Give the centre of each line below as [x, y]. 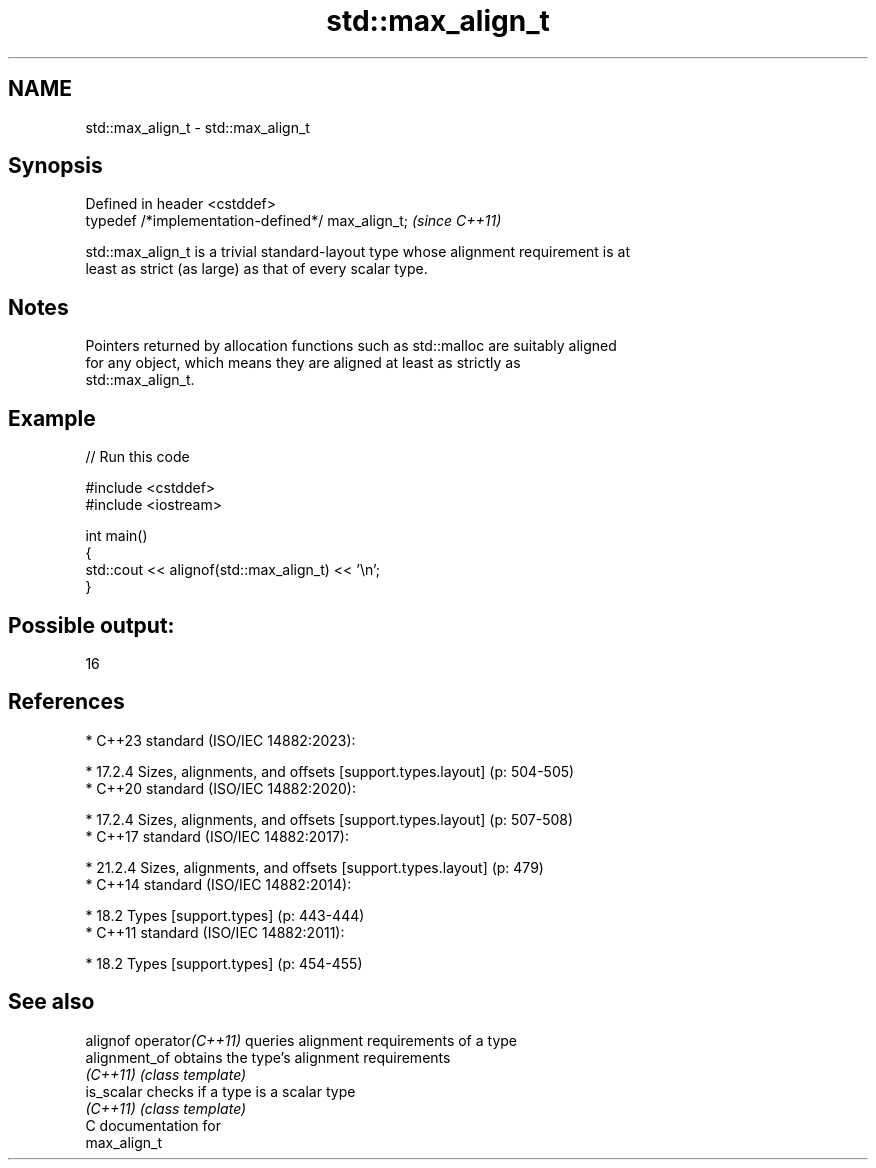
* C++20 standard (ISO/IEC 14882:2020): [220, 788]
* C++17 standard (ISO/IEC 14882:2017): [217, 836]
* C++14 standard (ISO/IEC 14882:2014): [218, 884]
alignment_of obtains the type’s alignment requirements [268, 1057]
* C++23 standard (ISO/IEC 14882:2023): [220, 740]
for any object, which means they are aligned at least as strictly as [303, 363]
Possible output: [91, 625]
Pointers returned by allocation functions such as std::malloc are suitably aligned [351, 346]
